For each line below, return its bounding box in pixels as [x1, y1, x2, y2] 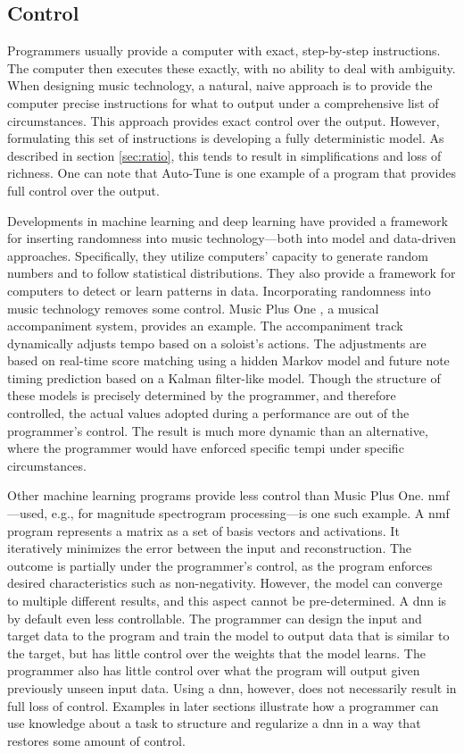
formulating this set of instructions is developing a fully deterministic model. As [7, 129, 444, 147]
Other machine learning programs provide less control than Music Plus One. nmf [7, 486, 450, 505]
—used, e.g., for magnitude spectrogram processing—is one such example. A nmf [7, 504, 450, 523]
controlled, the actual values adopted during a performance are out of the [7, 404, 410, 423]
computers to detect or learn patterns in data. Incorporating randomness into [7, 280, 431, 299]
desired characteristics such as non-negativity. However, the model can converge [7, 573, 443, 592]
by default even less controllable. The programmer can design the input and [7, 608, 422, 627]
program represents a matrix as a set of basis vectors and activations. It [7, 521, 400, 540]
